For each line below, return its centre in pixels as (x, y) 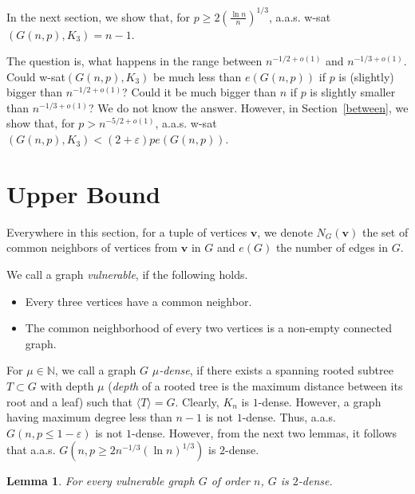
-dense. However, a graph (320, 401)
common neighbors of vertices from (92, 247)
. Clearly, (197, 401)
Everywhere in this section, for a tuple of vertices (127, 231)
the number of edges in (332, 247)
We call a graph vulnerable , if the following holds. (127, 274)
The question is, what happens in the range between (134, 61)
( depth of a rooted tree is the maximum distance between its (255, 385)
